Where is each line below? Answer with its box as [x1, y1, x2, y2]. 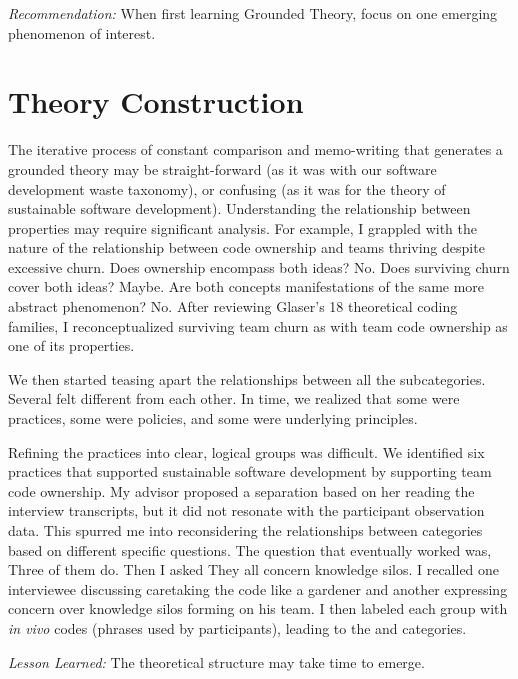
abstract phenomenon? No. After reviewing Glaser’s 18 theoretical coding [8, 296, 458, 317]
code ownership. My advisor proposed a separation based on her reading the [8, 480, 475, 501]
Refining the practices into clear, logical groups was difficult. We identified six [8, 441, 485, 462]
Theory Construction [8, 81, 304, 122]
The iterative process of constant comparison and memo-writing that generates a [8, 139, 503, 160]
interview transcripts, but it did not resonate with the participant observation [8, 500, 485, 521]
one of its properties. [8, 335, 135, 356]
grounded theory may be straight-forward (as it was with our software [8, 158, 437, 179]
